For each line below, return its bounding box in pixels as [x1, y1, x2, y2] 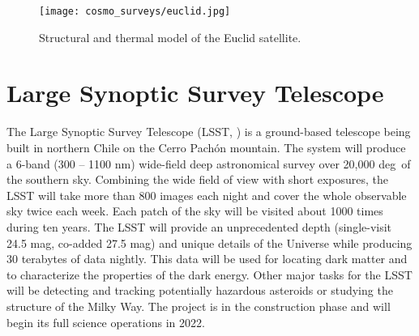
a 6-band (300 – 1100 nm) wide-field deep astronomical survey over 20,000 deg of [6, 155, 411, 172]
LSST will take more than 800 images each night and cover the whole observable [6, 186, 407, 203]
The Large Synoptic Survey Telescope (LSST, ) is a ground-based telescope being [6, 123, 411, 140]
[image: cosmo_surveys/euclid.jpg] [39, 6, 231, 17]
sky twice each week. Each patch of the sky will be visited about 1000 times [6, 202, 383, 219]
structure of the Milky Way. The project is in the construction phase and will [6, 297, 391, 314]
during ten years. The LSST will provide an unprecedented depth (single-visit [6, 218, 392, 235]
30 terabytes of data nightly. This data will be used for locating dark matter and [6, 250, 408, 267]
